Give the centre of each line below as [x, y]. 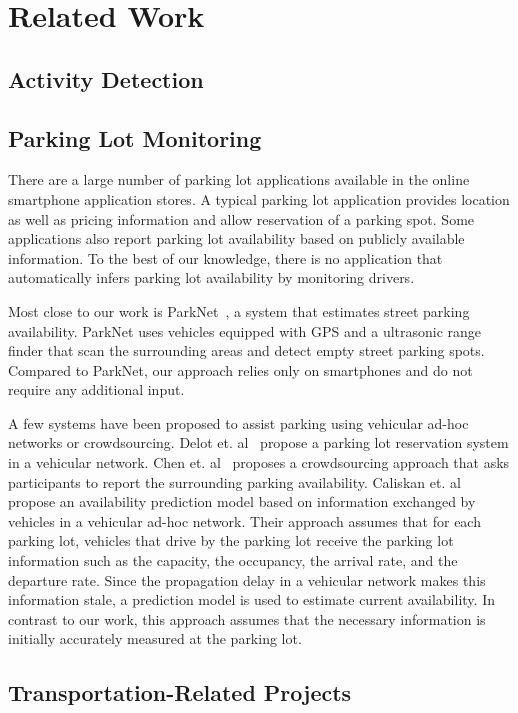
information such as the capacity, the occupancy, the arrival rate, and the [233, 560]
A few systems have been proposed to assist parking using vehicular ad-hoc [238, 422]
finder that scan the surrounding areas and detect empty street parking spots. [246, 350]
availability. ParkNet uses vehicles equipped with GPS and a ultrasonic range [245, 330]
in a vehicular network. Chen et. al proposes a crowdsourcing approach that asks [259, 462]
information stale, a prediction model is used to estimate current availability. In [251, 599]
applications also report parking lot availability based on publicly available [236, 238]
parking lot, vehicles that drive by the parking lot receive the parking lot [231, 540]
